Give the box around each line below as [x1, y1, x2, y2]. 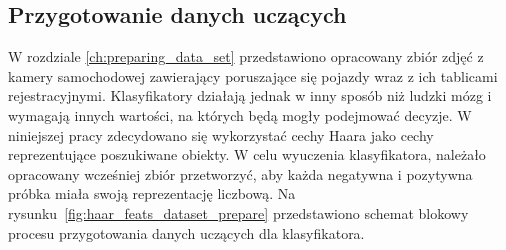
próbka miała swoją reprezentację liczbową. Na [8, 183, 296, 204]
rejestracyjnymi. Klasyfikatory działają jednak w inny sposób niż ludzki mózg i [8, 85, 492, 106]
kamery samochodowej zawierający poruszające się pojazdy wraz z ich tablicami [8, 65, 498, 86]
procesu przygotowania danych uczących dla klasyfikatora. [8, 222, 365, 243]
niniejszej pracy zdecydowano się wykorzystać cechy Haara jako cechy [8, 124, 434, 145]
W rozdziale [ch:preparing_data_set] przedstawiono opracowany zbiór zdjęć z [8, 46, 484, 67]
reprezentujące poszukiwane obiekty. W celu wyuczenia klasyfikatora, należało [8, 144, 486, 165]
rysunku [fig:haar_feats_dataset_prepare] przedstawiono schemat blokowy [8, 202, 469, 223]
